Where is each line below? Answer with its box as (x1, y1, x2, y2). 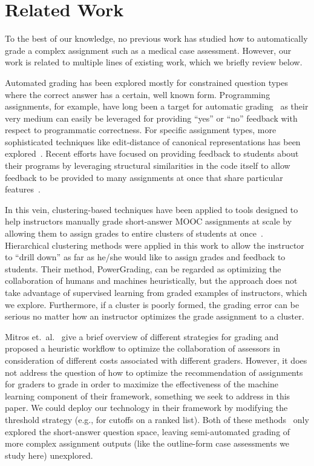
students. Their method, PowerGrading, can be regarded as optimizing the (5, 262, 281, 275)
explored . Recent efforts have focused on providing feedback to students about (5, 147, 299, 160)
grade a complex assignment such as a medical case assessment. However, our (5, 44, 292, 56)
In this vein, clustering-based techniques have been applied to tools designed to (5, 203, 298, 215)
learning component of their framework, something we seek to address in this (5, 389, 290, 402)
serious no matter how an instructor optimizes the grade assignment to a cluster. (5, 310, 304, 323)
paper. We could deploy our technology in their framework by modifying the (5, 401, 288, 414)
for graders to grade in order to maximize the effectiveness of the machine (5, 378, 278, 390)
